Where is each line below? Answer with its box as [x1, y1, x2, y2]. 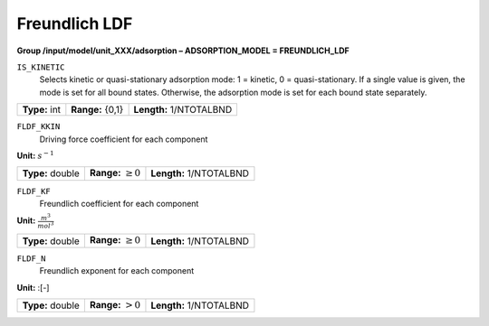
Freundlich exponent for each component [39, 265, 195, 276]
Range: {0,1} [71, 104, 124, 116]
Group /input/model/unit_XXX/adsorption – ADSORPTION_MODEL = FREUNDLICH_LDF [16, 45, 350, 56]
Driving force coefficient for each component [39, 134, 208, 144]
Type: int [22, 104, 62, 116]
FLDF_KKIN [16, 122, 61, 132]
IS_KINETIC [16, 61, 65, 72]
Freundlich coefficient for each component [39, 199, 199, 210]
